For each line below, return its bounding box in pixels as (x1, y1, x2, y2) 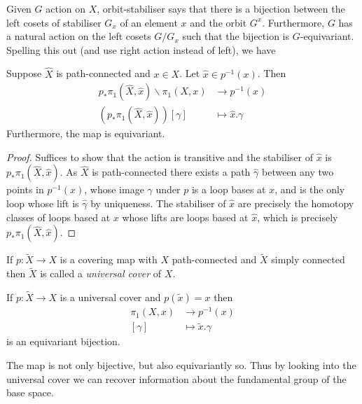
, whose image (84, 182, 144, 197)
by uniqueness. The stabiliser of (90, 196, 226, 211)
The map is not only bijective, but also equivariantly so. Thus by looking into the (6, 358, 356, 372)
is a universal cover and (60, 290, 161, 305)
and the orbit (190, 15, 247, 29)
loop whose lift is (6, 196, 79, 211)
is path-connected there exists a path (92, 165, 251, 179)
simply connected (271, 252, 345, 267)
